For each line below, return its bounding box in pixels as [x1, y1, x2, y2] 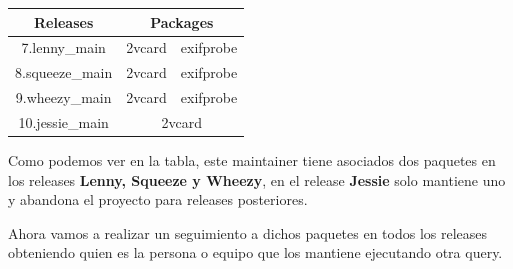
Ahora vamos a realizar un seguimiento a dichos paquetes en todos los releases [8, 222, 488, 243]
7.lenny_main [21, 37, 106, 58]
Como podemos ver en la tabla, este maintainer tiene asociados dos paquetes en [8, 149, 496, 170]
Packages [150, 11, 214, 32]
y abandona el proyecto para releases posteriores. [8, 189, 308, 210]
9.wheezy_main [15, 87, 112, 108]
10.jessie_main [18, 111, 109, 132]
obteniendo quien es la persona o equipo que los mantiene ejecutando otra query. [8, 242, 503, 263]
